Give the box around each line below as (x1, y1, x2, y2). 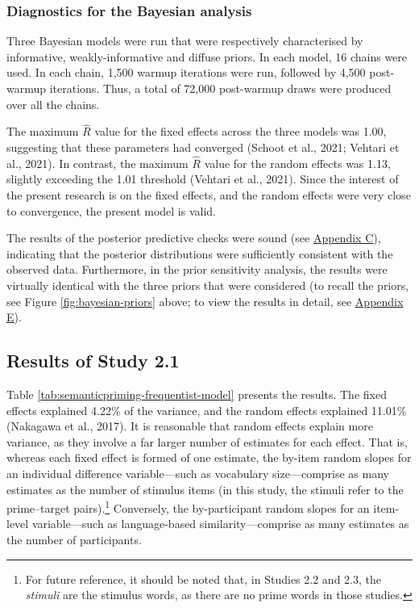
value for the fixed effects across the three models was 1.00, (94, 123, 387, 140)
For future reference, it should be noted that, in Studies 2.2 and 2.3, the (25, 570, 381, 587)
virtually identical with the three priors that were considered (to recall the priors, (6, 276, 409, 293)
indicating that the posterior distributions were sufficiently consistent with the (6, 245, 393, 262)
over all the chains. (6, 95, 100, 112)
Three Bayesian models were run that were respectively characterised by (6, 32, 363, 49)
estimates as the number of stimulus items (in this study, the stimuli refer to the (6, 480, 404, 497)
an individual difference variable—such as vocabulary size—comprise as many (6, 464, 389, 481)
